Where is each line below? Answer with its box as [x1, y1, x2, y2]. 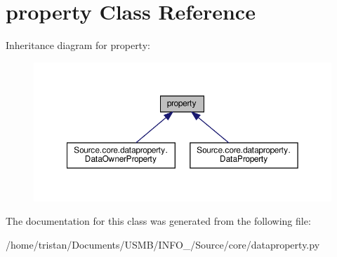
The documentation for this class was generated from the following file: [6, 214, 311, 228]
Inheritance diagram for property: [6, 38, 150, 53]
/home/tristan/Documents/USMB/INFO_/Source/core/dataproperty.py [6, 237, 320, 251]
